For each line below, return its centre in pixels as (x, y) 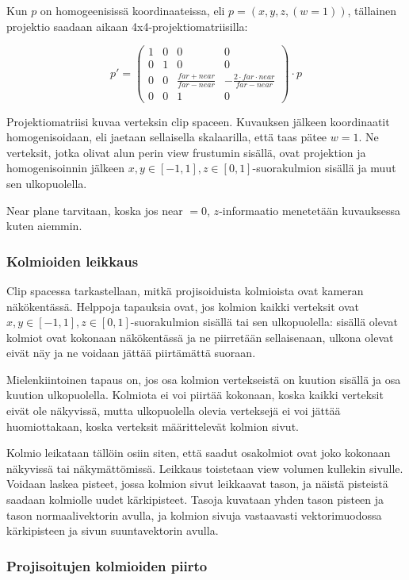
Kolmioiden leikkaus (73, 261)
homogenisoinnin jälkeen (66, 168)
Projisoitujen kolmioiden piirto (107, 565)
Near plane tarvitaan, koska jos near (95, 210)
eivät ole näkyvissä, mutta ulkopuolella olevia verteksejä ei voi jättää (174, 411)
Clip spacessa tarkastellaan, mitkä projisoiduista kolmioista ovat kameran (185, 290)
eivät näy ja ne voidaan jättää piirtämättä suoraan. (131, 353)
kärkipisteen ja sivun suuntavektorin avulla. (113, 530)
